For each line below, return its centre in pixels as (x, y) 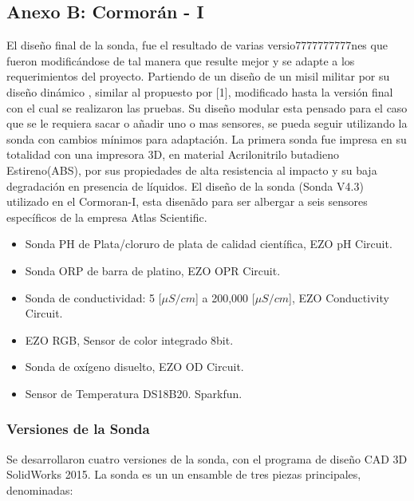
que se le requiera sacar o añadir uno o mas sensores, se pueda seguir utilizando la (207, 123)
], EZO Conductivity (339, 297)
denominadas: (40, 489)
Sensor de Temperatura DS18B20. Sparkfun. (134, 393)
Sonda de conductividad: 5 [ (93, 297)
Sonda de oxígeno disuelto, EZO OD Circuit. (134, 367)
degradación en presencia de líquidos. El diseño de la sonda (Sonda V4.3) (185, 185)
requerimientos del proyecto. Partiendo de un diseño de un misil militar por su (198, 76)
